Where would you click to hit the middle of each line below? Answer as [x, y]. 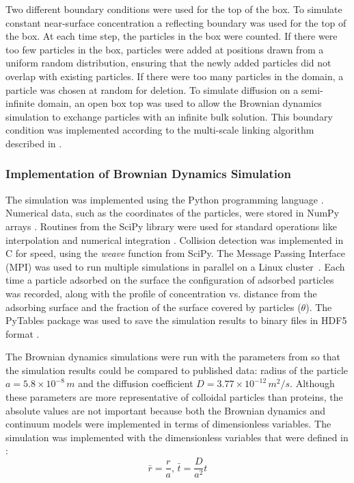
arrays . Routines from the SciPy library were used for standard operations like [171, 226]
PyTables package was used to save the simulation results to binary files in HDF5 [176, 320]
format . [23, 333]
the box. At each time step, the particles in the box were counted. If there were [172, 36]
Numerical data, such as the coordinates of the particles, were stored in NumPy [173, 213]
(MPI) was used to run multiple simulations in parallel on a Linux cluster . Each [175, 266]
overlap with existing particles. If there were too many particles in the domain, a [175, 76]
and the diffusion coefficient [136, 383]
